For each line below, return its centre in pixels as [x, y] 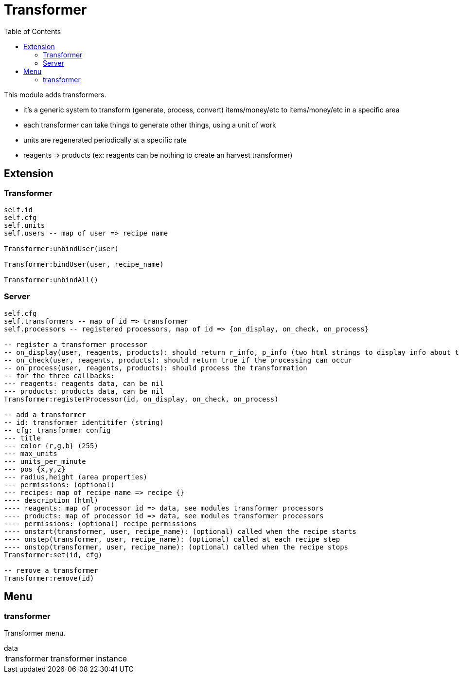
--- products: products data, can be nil [84, 391]
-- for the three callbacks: [59, 375]
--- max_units [31, 453]
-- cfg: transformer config [57, 430]
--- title [22, 438]
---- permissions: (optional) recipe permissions [100, 523]
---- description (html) [51, 500]
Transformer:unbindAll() [51, 280]
